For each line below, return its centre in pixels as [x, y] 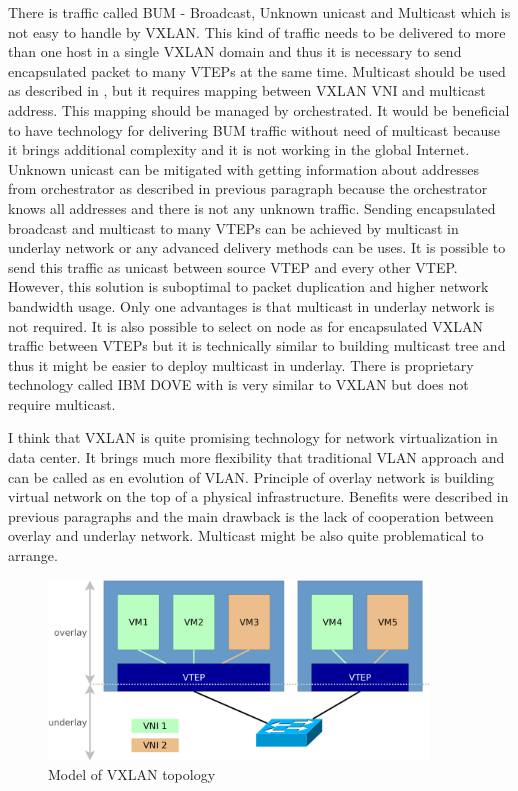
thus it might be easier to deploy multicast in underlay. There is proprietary [241, 364]
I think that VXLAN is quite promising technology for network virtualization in [253, 437]
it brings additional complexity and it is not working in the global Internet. [239, 149]
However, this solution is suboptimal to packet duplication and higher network [248, 286]
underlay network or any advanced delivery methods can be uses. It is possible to [257, 247]
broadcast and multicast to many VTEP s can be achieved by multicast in [233, 227]
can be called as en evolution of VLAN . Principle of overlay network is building [251, 476]
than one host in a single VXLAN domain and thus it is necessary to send [235, 51]
